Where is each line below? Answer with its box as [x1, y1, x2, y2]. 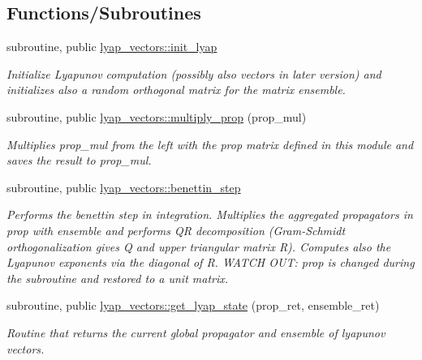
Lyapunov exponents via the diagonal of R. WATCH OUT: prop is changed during [6, 254, 415, 271]
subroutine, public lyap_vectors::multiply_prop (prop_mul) [6, 108, 307, 125]
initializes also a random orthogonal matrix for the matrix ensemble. [6, 81, 346, 98]
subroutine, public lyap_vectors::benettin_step [6, 178, 241, 195]
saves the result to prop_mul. [6, 152, 152, 169]
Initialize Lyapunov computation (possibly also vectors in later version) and [6, 65, 381, 82]
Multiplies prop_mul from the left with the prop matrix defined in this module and [6, 135, 414, 152]
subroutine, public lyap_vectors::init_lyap [6, 38, 217, 55]
